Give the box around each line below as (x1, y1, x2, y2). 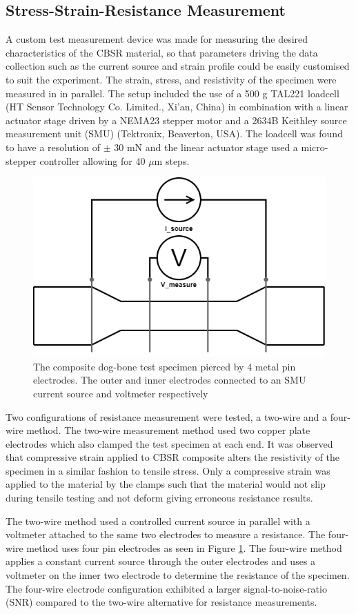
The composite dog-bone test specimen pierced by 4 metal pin (33, 359, 296, 373)
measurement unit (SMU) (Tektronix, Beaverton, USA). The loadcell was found (6, 126, 343, 141)
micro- (301, 139, 328, 154)
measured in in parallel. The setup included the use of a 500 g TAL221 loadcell (6, 86, 339, 100)
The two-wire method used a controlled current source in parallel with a (6, 513, 310, 528)
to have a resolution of (6, 139, 101, 154)
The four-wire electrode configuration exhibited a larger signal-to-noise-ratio (6, 581, 327, 595)
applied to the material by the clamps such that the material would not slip (6, 477, 326, 491)
